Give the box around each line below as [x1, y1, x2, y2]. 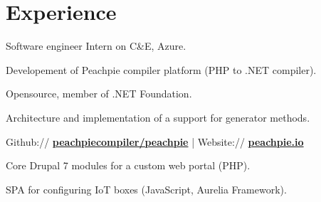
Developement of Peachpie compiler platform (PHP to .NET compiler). [6, 62, 317, 77]
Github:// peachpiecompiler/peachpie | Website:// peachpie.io [6, 134, 304, 149]
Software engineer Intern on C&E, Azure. [6, 38, 186, 53]
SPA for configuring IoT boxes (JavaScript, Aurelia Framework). [6, 181, 287, 196]
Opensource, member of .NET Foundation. [6, 86, 192, 101]
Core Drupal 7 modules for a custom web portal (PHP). [6, 158, 251, 173]
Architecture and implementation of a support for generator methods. [6, 110, 310, 124]
